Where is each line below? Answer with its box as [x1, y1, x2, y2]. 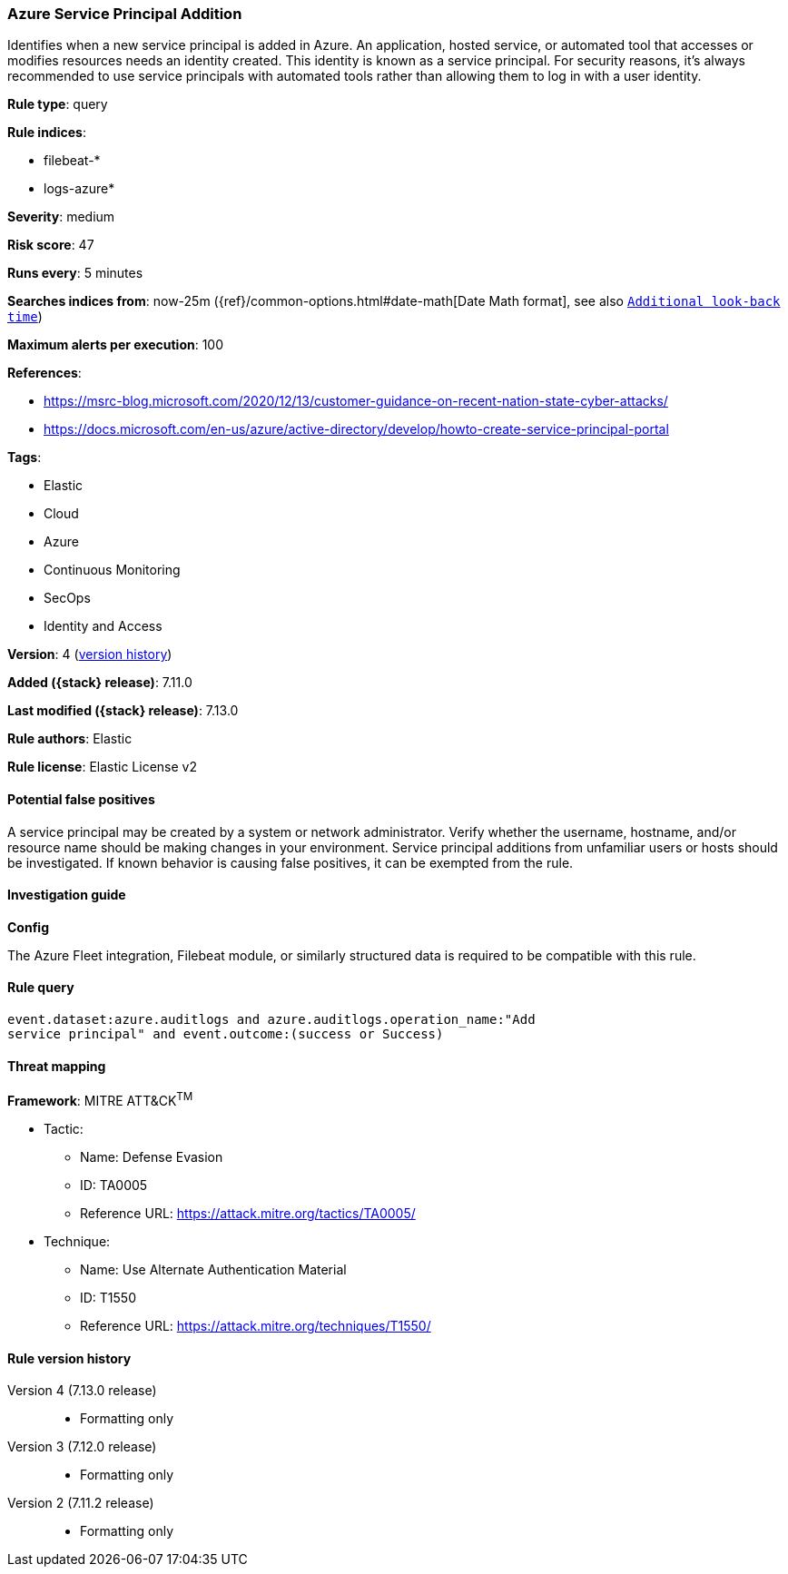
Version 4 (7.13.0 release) [7, 1382, 157, 1399]
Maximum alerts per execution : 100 [7, 337, 224, 353]
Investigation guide [7, 887, 126, 903]
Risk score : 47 [7, 237, 94, 253]
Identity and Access [44, 618, 163, 635]
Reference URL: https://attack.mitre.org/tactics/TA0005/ [80, 1205, 416, 1221]
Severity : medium [7, 209, 115, 225]
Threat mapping [7, 1058, 106, 1074]
